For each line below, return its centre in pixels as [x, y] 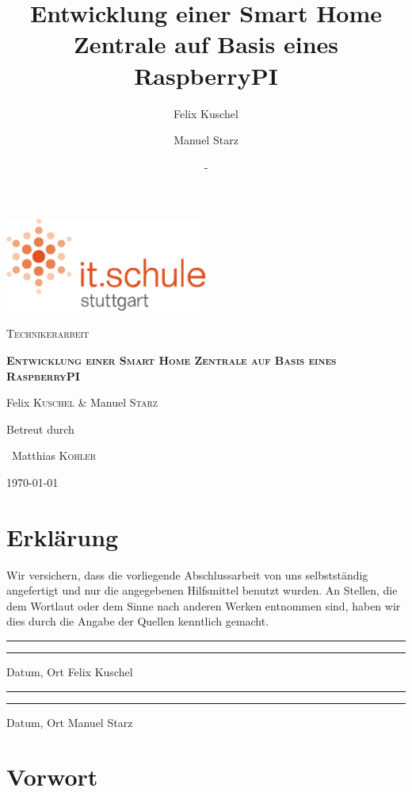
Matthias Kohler [54, 455]
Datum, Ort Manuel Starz [70, 722]
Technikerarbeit [48, 333]
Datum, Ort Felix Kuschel [70, 672]
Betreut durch [40, 429]
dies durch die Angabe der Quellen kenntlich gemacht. [138, 621]
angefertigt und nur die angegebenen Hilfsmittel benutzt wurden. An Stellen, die [202, 590]
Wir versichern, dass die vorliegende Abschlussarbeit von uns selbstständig [187, 574]
